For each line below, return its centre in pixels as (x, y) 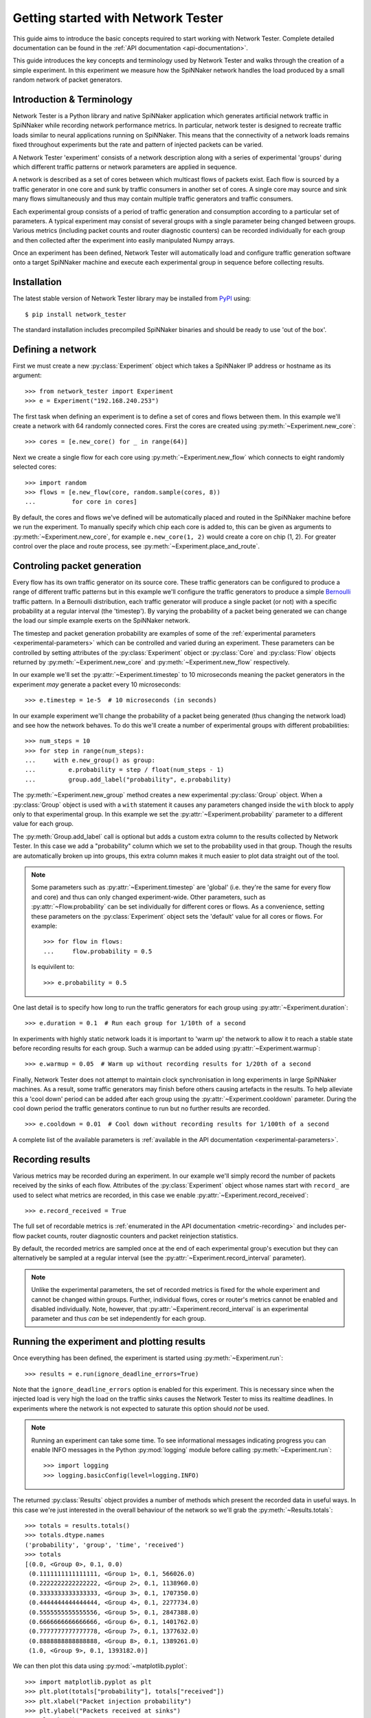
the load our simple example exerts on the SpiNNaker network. (101, 621)
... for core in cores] (81, 502)
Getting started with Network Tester (118, 18)
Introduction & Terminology (73, 99)
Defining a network (55, 349)
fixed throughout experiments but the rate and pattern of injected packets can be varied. (138, 145)
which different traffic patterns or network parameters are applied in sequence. (125, 167)
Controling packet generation (77, 566)
